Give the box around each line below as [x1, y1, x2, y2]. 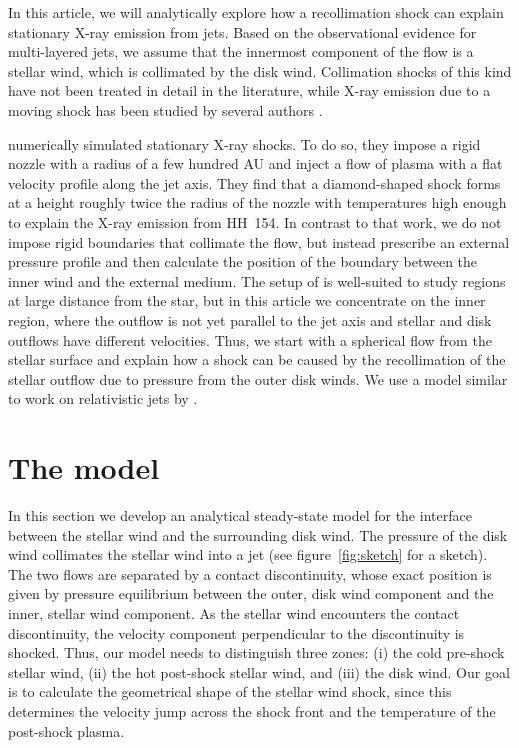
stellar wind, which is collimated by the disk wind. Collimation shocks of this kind [8, 60, 512, 81]
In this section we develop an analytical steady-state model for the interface [8, 505, 472, 525]
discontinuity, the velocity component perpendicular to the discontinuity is [8, 622, 465, 643]
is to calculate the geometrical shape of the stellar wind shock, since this [8, 681, 452, 702]
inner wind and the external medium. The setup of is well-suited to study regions [8, 270, 506, 291]
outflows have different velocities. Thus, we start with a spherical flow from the [8, 329, 492, 350]
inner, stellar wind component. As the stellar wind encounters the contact [8, 602, 460, 623]
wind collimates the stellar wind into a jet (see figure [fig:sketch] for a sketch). [8, 544, 488, 565]
